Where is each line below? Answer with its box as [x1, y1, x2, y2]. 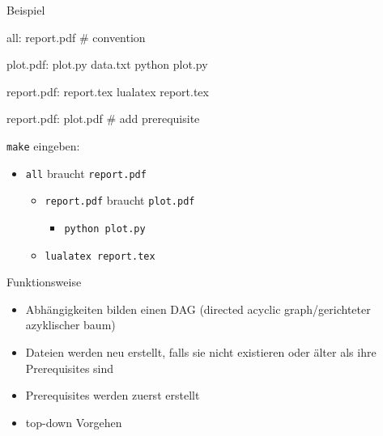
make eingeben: [6, 137, 80, 154]
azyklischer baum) [25, 316, 116, 333]
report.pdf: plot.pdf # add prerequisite [6, 110, 200, 127]
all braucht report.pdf [25, 164, 147, 181]
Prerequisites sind [25, 359, 114, 376]
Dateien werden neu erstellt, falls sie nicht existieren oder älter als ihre [25, 344, 377, 361]
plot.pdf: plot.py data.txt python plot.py [6, 56, 208, 73]
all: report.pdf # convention [6, 28, 146, 45]
